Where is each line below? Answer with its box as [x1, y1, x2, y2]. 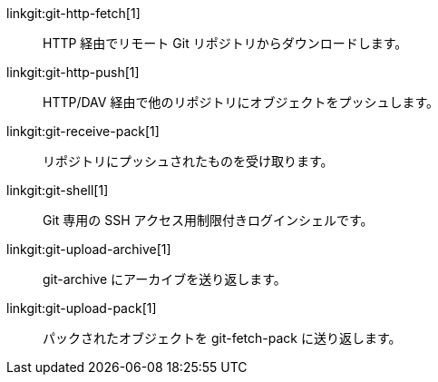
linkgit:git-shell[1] [6, 182, 109, 198]
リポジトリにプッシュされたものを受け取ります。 [43, 153, 334, 169]
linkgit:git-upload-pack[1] [6, 300, 157, 316]
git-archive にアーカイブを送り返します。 [43, 271, 287, 287]
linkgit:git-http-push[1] [6, 64, 140, 80]
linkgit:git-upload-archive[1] [6, 241, 171, 257]
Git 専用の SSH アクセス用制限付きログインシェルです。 [43, 212, 374, 228]
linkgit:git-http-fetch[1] [6, 5, 141, 21]
